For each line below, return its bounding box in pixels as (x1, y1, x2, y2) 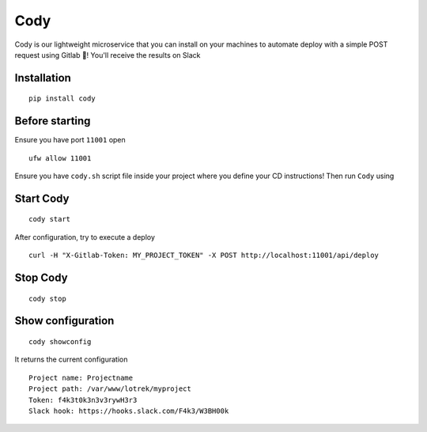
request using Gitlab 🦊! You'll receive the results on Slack (14, 50, 201, 59)
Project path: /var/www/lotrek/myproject (28, 385, 191, 393)
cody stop (28, 294, 66, 303)
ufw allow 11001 (28, 153, 92, 162)
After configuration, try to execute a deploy (14, 232, 156, 241)
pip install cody (28, 94, 96, 103)
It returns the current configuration (14, 354, 128, 364)
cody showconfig (28, 337, 92, 347)
